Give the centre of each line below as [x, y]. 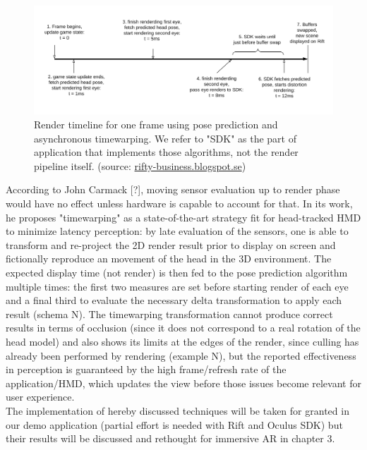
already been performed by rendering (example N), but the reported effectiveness [181, 355]
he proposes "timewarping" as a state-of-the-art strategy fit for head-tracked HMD [183, 217]
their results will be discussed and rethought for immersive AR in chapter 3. [170, 438]
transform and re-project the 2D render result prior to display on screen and [171, 244]
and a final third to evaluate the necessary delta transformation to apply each [174, 300]
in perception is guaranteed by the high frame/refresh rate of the [146, 369]
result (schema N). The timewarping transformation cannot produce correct [169, 314]
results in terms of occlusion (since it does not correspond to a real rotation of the [183, 328]
